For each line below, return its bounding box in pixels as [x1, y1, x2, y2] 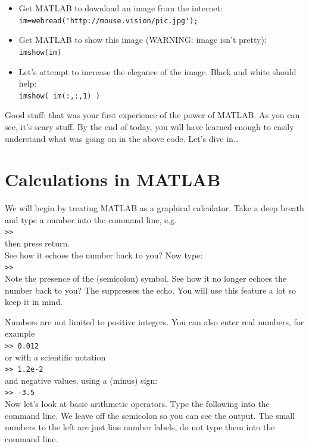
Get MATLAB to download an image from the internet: [18, 2, 223, 14]
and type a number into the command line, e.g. [5, 213, 177, 226]
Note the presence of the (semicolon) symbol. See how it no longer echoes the [5, 272, 287, 284]
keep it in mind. [5, 295, 63, 308]
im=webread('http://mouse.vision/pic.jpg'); [18, 16, 198, 25]
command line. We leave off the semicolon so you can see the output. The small [5, 409, 295, 421]
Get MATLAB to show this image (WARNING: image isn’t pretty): [18, 33, 267, 46]
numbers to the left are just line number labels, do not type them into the [5, 421, 275, 433]
